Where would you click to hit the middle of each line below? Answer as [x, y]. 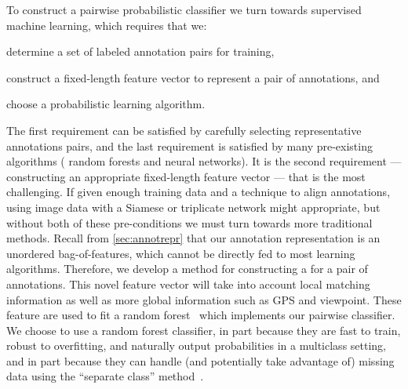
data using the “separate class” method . [105, 376]
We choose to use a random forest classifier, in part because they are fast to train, [204, 330]
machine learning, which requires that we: [107, 25]
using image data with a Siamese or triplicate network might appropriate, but [193, 207]
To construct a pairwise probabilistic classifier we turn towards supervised [184, 9]
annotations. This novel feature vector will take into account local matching [188, 284]
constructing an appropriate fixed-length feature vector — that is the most [186, 176]
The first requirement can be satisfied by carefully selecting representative [184, 130]
